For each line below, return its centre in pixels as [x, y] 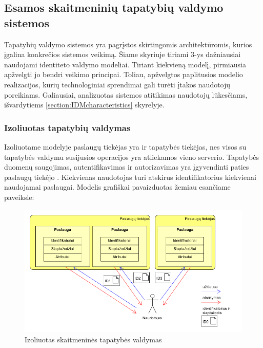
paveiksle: [19, 197]
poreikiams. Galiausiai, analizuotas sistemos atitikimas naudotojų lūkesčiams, [126, 94]
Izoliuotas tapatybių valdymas [67, 127]
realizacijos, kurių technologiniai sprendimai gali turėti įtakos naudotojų [117, 84]
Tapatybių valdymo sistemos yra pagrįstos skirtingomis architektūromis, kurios [128, 44]
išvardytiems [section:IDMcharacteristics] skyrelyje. [84, 105]
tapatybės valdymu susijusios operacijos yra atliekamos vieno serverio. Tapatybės [132, 157]
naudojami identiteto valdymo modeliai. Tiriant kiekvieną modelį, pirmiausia [125, 64]
